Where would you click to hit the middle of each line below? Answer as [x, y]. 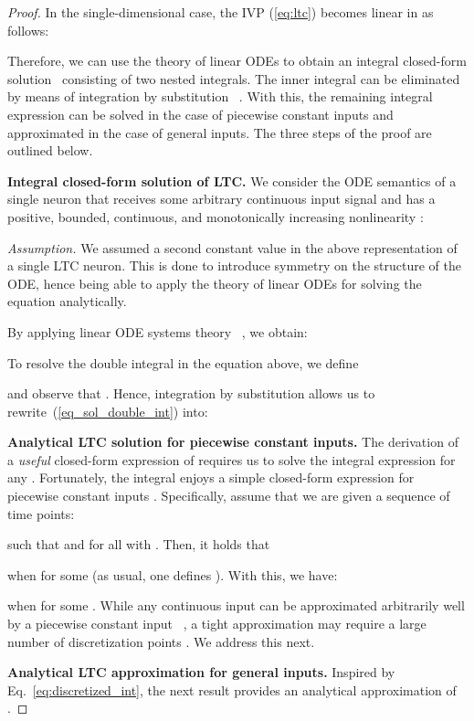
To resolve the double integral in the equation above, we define [183, 362]
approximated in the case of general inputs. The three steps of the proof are [220, 132]
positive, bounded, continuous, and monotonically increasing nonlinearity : [216, 216]
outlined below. [50, 150]
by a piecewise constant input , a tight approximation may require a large [217, 624]
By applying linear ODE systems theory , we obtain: [158, 331]
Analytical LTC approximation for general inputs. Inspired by [201, 672]
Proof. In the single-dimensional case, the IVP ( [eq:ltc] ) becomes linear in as [221, 12]
